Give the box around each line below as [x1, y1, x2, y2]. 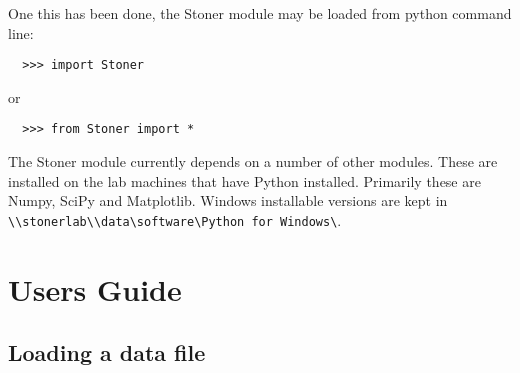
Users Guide [8, 268, 182, 309]
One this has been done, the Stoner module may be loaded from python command [8, 3, 512, 23]
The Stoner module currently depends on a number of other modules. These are [8, 151, 498, 172]
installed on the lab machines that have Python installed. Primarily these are [8, 170, 481, 191]
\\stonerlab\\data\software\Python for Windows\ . [8, 209, 342, 230]
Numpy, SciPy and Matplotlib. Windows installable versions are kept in [8, 190, 448, 211]
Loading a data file [8, 337, 206, 368]
